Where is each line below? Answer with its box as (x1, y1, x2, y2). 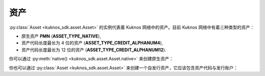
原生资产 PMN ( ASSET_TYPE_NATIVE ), (21, 33, 101, 39)
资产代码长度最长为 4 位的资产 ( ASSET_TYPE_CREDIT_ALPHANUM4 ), (21, 40, 163, 46)
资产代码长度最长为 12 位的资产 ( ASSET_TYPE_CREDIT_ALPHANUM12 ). (21, 47, 166, 53)
